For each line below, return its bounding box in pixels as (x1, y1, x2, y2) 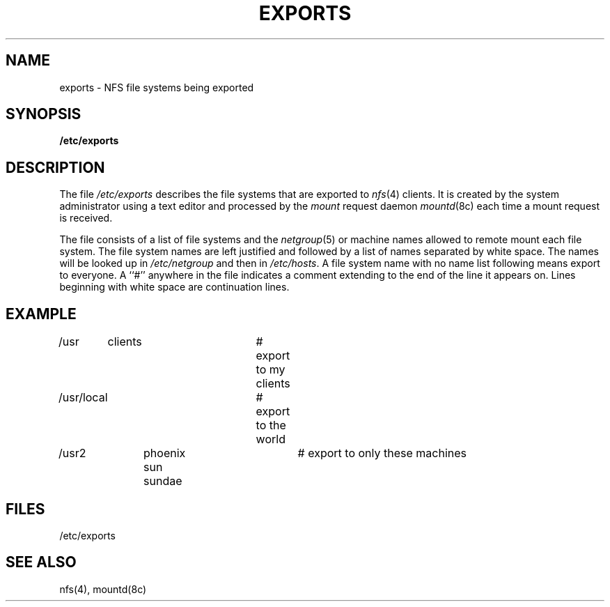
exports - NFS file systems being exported (59, 81, 254, 93)
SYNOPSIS (6, 105, 81, 123)
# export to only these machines (297, 446, 467, 461)
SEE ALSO (6, 553, 77, 571)
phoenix (143, 446, 186, 461)
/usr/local (58, 390, 108, 405)
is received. (59, 212, 113, 224)
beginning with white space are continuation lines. (59, 281, 290, 293)
